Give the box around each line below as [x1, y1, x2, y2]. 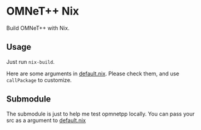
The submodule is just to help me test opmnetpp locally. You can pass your [6, 110, 195, 117]
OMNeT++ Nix [6, 4, 79, 18]
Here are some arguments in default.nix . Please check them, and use [6, 70, 180, 77]
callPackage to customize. [6, 76, 72, 83]
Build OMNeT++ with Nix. [6, 24, 70, 32]
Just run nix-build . [6, 58, 55, 65]
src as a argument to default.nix [6, 117, 86, 124]
